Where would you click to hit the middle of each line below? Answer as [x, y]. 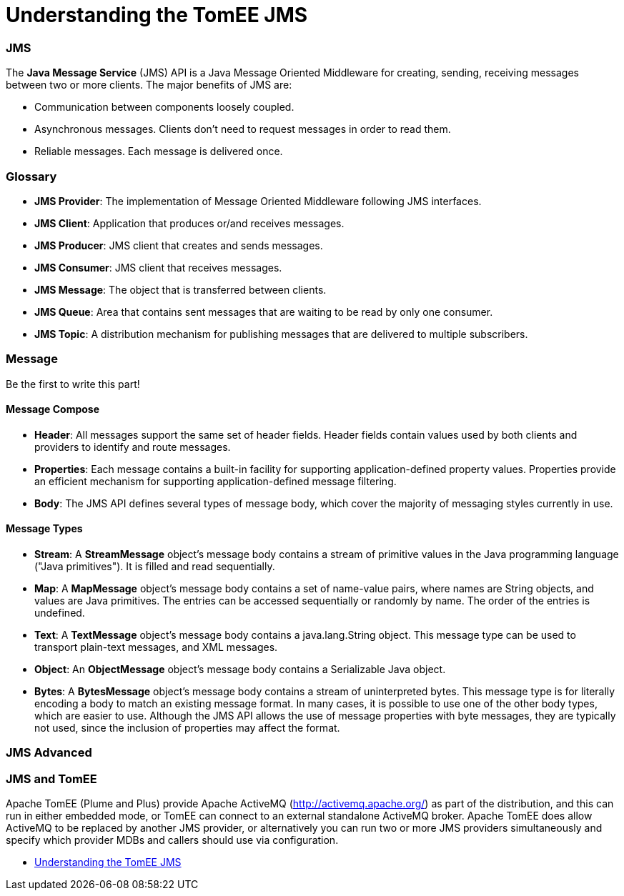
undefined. [60, 613]
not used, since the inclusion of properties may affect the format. [187, 728]
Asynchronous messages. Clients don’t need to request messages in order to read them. [243, 129]
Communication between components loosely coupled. [164, 107]
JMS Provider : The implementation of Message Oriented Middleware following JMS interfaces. [258, 201]
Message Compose [53, 409]
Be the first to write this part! [73, 384]
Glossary [31, 176]
